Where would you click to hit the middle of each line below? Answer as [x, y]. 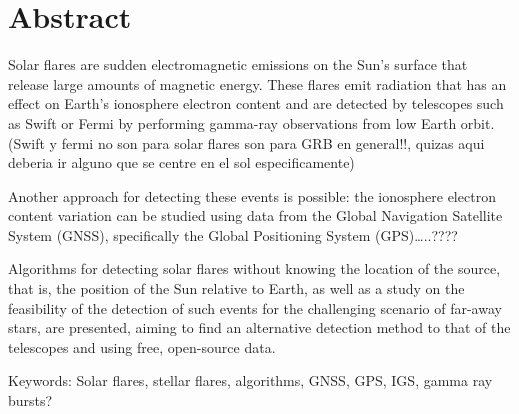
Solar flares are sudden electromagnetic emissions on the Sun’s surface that [238, 64]
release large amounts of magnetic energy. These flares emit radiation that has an [257, 83]
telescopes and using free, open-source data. [142, 346]
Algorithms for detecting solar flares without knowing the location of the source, [254, 268]
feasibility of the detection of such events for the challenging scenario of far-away [255, 307]
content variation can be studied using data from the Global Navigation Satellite [255, 215]
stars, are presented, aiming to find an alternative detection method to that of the [259, 327]
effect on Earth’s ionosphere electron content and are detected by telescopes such [256, 103]
